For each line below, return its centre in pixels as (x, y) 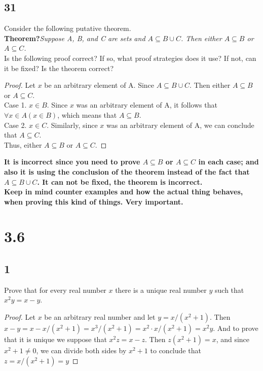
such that (230, 290)
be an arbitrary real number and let (100, 317)
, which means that (87, 114)
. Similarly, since (72, 125)
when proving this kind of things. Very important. (94, 201)
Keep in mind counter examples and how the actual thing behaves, (124, 192)
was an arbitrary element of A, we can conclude (180, 125)
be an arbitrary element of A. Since (99, 85)
